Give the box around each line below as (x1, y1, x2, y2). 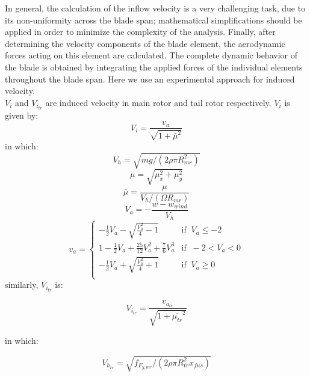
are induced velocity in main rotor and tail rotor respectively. (45, 96, 271, 108)
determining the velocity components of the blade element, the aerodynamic (5, 37, 285, 49)
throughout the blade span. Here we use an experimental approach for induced (5, 72, 295, 85)
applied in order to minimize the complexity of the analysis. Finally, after (5, 25, 276, 38)
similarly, (5, 278, 39, 291)
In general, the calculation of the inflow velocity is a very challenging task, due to (5, 2, 306, 14)
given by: (5, 108, 39, 121)
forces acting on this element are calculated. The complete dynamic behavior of (5, 49, 297, 61)
